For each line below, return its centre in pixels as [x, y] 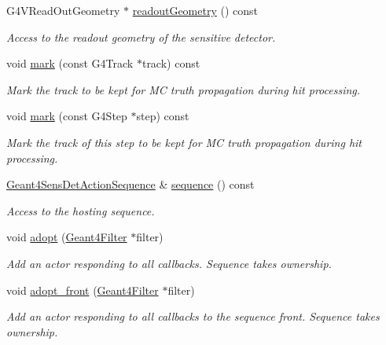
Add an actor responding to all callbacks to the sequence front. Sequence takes [193, 316]
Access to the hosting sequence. [81, 210]
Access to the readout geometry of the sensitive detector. [141, 37]
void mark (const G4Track [70, 63]
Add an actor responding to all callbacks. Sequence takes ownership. [169, 263]
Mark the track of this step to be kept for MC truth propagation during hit [184, 142]
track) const [171, 63]
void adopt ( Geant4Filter [67, 237]
